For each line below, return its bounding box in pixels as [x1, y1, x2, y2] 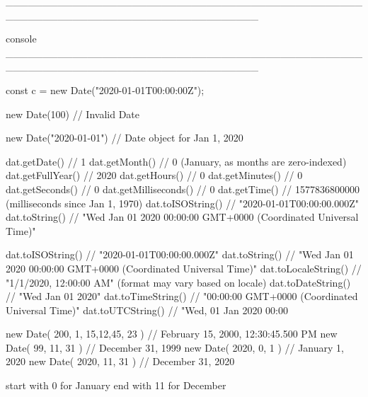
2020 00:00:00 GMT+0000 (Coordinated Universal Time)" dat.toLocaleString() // [6, 260, 362, 275]
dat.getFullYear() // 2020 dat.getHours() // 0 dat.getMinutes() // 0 [6, 168, 303, 183]
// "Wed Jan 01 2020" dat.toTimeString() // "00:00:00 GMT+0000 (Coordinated [6, 289, 358, 304]
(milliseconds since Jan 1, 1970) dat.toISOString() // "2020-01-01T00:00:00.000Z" [6, 195, 359, 210]
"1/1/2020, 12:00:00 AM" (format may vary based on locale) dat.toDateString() [6, 275, 351, 289]
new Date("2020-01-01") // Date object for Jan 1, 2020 [6, 130, 243, 145]
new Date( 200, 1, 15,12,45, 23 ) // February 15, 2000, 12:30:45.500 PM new [6, 326, 338, 341]
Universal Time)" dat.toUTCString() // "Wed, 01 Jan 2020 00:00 [6, 302, 288, 317]
